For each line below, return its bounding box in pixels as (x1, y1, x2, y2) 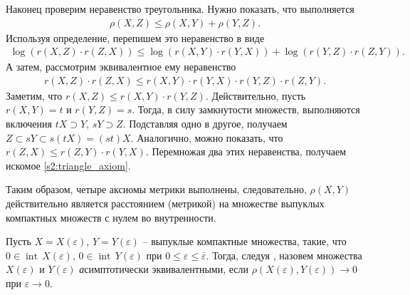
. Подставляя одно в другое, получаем (122, 116, 288, 131)
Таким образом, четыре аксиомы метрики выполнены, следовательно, (6, 182, 307, 197)
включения (6, 116, 53, 131)
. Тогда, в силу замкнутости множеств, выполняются (132, 102, 360, 117)
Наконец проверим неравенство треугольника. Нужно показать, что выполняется (6, 1, 354, 16)
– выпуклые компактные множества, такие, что (142, 234, 347, 249)
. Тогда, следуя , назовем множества (206, 247, 362, 262)
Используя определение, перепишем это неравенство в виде (6, 30, 265, 45)
